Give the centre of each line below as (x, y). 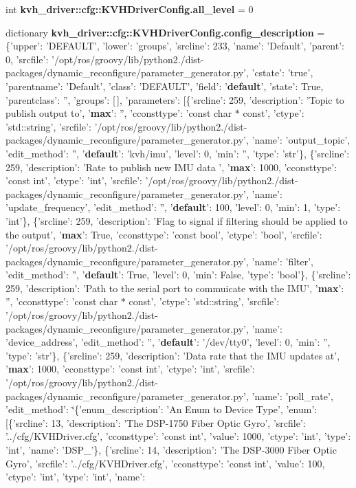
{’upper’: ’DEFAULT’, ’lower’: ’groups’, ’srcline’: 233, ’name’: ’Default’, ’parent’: (175, 46)
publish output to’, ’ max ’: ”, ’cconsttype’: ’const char (119, 113)
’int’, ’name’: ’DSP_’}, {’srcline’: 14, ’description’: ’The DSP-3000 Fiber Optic (171, 450)
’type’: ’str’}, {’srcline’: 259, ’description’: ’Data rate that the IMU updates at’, (173, 355)
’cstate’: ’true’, (282, 73)
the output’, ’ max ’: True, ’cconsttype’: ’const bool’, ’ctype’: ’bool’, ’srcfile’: (164, 234)
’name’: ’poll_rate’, (292, 396)
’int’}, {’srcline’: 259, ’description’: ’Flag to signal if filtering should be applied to (177, 220)
